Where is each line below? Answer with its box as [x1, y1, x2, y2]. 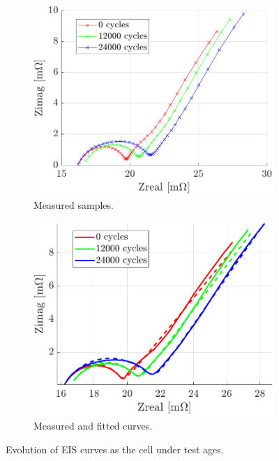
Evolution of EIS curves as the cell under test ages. [6, 441, 224, 456]
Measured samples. [33, 198, 114, 212]
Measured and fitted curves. [33, 418, 153, 433]
